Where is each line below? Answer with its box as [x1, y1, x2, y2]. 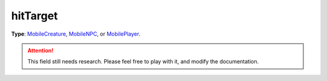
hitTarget [11, 9, 58, 22]
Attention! [27, 47, 54, 54]
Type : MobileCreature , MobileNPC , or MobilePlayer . [11, 30, 140, 37]
